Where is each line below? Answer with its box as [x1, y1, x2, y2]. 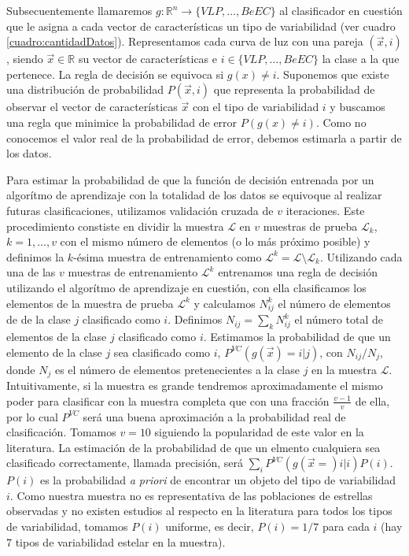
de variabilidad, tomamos [6, 518, 128, 535]
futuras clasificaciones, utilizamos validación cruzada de [6, 202, 274, 218]
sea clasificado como [113, 343, 211, 360]
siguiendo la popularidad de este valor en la [154, 424, 364, 440]
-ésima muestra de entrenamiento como [73, 248, 262, 265]
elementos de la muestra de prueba [6, 295, 174, 311]
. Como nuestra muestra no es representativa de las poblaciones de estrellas [9, 487, 373, 503]
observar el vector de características [6, 98, 178, 115]
